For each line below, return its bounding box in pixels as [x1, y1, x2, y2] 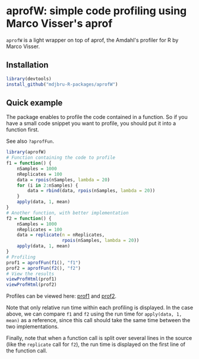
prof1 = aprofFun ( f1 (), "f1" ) [6, 260, 81, 266]
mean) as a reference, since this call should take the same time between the [6, 317, 191, 324]
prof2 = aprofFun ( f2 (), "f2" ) [6, 265, 81, 271]
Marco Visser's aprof [6, 17, 113, 30]
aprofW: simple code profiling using [6, 4, 187, 18]
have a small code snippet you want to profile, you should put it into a [6, 120, 176, 127]
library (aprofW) [6, 149, 46, 155]
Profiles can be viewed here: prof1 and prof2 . [6, 292, 117, 300]
